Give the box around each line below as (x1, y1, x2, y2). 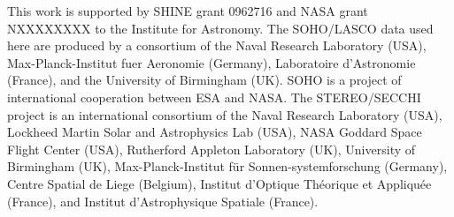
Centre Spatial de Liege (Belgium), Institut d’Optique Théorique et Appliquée (7, 174, 432, 192)
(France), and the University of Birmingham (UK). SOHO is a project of (7, 71, 402, 89)
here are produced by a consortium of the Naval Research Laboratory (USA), (7, 36, 427, 55)
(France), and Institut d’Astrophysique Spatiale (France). (7, 191, 319, 210)
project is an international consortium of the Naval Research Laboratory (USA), (7, 105, 442, 123)
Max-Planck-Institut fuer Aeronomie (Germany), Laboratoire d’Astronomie (7, 53, 416, 71)
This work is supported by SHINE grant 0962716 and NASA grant (7, 2, 368, 19)
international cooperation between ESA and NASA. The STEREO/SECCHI (7, 87, 421, 106)
